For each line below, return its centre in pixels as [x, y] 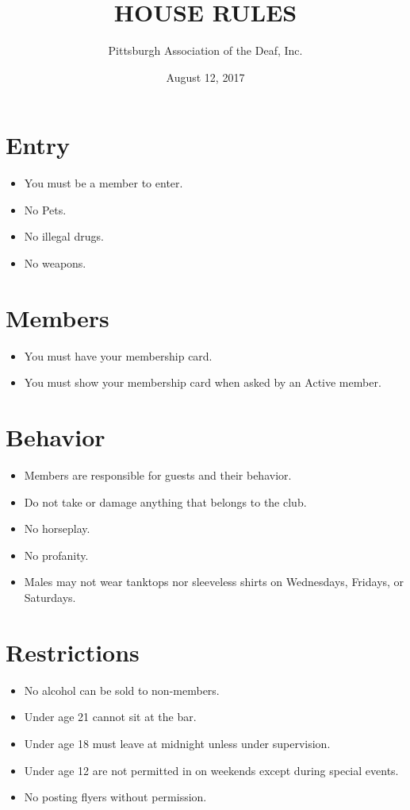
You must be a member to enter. [103, 183]
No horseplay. [57, 528]
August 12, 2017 [205, 77]
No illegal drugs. [64, 236]
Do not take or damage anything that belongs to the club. [165, 501]
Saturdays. [50, 598]
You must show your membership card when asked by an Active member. [203, 382]
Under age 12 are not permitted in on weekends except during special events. [211, 770]
